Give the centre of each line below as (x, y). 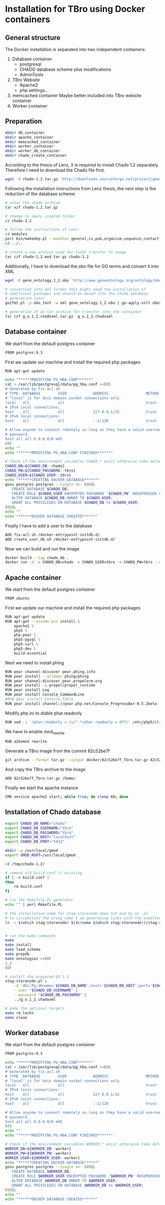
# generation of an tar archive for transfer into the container (73, 312)
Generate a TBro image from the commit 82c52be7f (57, 751)
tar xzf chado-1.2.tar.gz (31, 207)
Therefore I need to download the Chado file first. (55, 170)
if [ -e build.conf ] (27, 877)
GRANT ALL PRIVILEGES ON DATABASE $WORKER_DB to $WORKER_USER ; (78, 1185)
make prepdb (17, 954)
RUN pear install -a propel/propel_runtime (50, 686)
